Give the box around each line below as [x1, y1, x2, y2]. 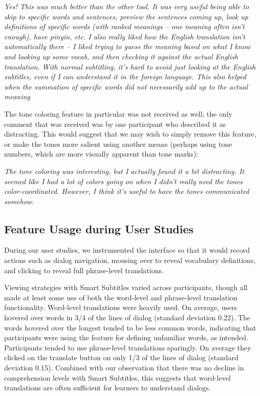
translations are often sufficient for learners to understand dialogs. [4, 382, 211, 393]
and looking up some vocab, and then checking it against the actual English [4, 51, 239, 61]
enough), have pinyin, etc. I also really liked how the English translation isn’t [4, 31, 245, 41]
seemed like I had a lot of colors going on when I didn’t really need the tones [4, 175, 243, 186]
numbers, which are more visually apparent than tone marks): [4, 148, 199, 159]
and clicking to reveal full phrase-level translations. [4, 265, 164, 275]
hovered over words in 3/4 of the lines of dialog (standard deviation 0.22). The [4, 312, 251, 323]
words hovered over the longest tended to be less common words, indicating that [4, 322, 256, 333]
